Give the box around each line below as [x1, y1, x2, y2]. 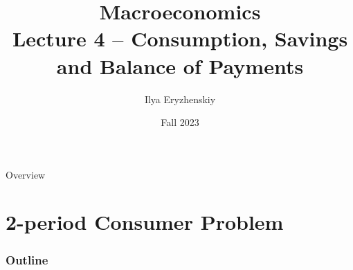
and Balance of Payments [56, 51, 304, 80]
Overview [6, 167, 46, 181]
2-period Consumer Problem [6, 208, 284, 236]
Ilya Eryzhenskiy [144, 91, 216, 106]
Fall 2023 [161, 115, 199, 129]
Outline [6, 251, 48, 268]
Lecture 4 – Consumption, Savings [12, 24, 348, 53]
